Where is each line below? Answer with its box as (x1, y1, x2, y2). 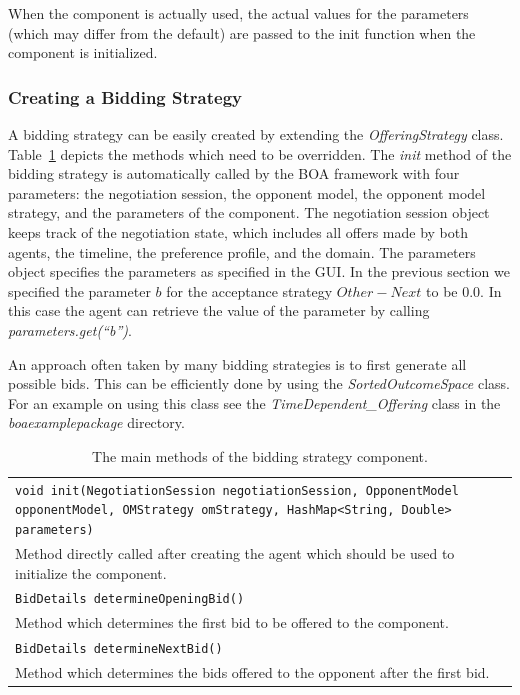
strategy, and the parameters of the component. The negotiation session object (8, 202, 490, 223)
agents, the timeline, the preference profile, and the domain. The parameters (8, 241, 476, 262)
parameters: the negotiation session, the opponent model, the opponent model (8, 182, 486, 203)
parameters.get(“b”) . (8, 319, 132, 340)
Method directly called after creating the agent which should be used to (15, 542, 455, 563)
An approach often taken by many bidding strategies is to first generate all (8, 353, 467, 374)
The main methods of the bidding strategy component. (92, 445, 428, 466)
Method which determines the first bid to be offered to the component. (15, 612, 449, 633)
